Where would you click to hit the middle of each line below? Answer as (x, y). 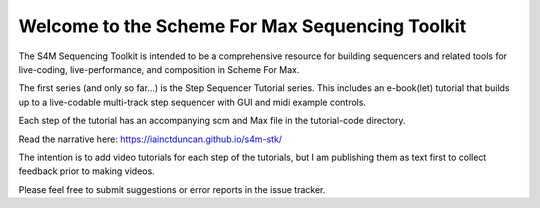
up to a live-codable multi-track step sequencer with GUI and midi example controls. (192, 102)
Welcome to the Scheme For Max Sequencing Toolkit (242, 26)
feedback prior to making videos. (86, 171)
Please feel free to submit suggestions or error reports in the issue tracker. (172, 189)
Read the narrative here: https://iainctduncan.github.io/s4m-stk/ (150, 139)
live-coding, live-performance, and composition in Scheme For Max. (159, 69)
